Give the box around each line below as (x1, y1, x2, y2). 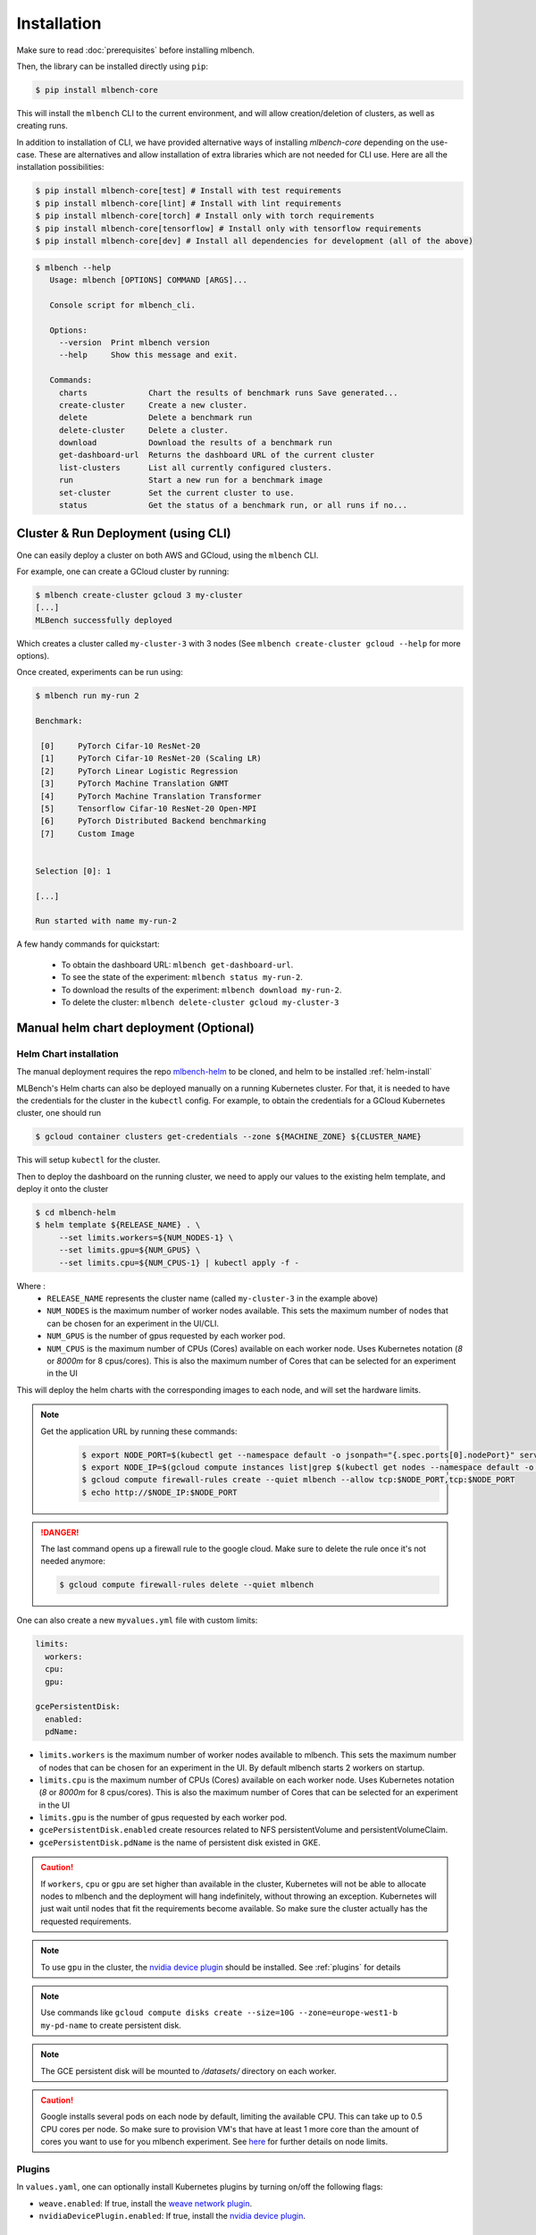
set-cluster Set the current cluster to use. (58, 487, 295, 498)
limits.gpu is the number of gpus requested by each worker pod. (38, 1812, 288, 1823)
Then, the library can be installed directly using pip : (16, 61, 209, 72)
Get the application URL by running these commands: (40, 1426, 238, 1437)
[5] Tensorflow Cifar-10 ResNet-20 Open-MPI (40, 803, 257, 814)
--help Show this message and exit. (58, 350, 239, 360)
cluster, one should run (16, 1108, 102, 1118)
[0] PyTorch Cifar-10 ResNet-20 (40, 740, 201, 751)
